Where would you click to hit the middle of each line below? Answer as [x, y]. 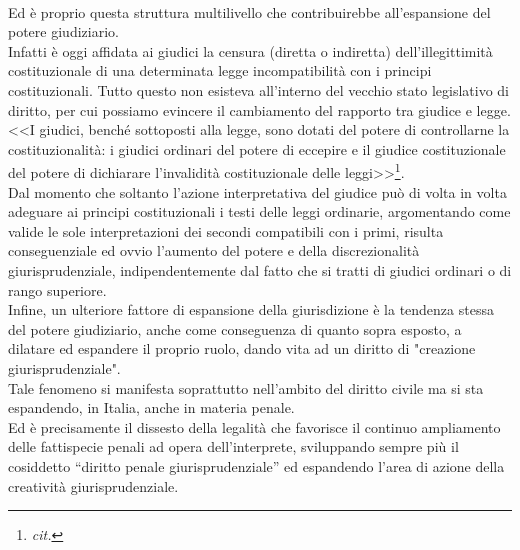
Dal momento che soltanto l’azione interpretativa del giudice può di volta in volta [257, 191]
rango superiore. [57, 289]
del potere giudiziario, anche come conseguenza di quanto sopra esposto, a [235, 328]
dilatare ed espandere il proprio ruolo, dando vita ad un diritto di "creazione [242, 348]
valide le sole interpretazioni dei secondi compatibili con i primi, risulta [226, 230]
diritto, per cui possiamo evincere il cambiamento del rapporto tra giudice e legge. [259, 109]
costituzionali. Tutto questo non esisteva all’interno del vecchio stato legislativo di [258, 89]
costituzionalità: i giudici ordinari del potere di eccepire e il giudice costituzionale [257, 148]
